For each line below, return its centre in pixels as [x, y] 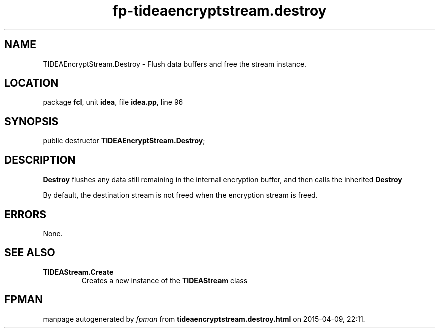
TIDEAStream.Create [78, 272]
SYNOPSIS [31, 121]
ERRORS [25, 214]
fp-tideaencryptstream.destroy [220, 11]
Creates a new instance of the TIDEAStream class [164, 280]
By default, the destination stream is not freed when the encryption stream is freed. [180, 195]
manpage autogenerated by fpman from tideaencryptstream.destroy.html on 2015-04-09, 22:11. [204, 319]
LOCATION [31, 83]
